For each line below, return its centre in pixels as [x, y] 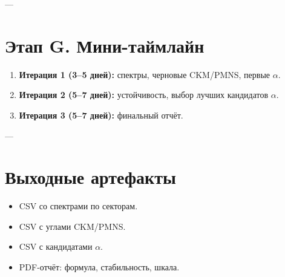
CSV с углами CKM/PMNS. [72, 226]
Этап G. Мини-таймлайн [105, 45]
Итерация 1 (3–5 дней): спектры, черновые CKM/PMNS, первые [145, 74]
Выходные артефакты [90, 177]
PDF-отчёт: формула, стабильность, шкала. [99, 267]
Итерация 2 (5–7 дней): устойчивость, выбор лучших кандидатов [144, 95]
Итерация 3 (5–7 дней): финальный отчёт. [101, 115]
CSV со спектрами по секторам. [78, 206]
